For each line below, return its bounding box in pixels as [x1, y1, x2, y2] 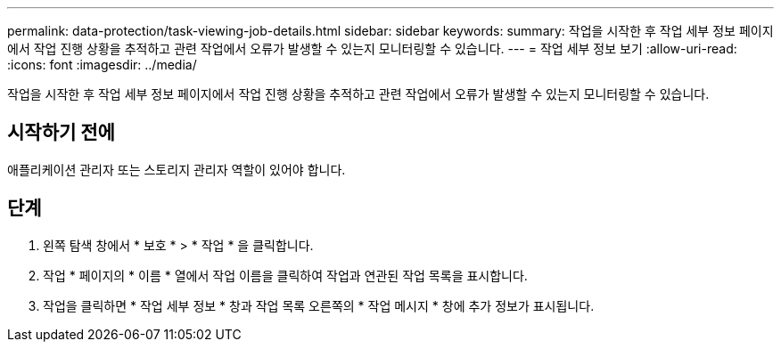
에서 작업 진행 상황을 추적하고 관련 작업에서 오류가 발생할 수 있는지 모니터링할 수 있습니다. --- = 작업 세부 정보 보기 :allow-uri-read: [7, 41, 737, 56]
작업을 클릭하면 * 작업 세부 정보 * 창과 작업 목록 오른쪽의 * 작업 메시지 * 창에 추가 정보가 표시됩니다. [43, 297, 595, 313]
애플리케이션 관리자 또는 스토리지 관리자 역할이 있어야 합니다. [7, 161, 346, 177]
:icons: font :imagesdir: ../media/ [7, 57, 197, 72]
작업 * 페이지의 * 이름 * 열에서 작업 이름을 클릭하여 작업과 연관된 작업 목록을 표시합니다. [43, 267, 528, 283]
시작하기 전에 [7, 121, 115, 144]
